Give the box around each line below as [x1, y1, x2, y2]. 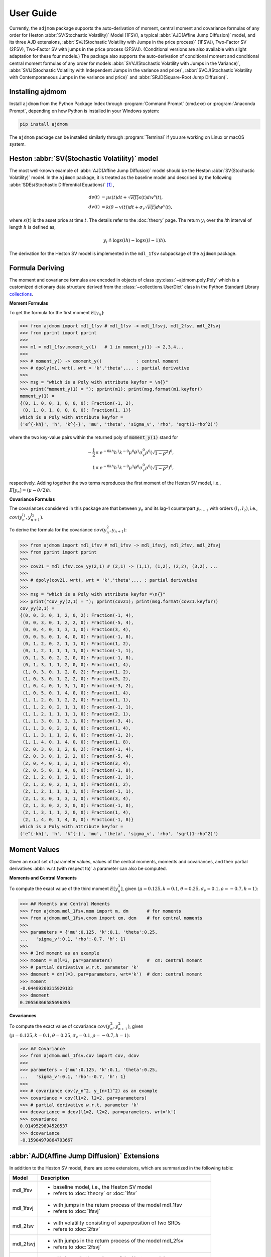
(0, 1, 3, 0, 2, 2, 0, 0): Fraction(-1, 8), [23, 655, 134, 661]
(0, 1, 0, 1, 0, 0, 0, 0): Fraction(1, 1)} [23, 407, 131, 413]
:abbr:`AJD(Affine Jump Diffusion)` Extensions [9, 1152, 160, 1160]
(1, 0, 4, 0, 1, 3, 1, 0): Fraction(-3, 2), [23, 683, 134, 689]
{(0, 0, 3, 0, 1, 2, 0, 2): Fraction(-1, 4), [20, 612, 134, 618]
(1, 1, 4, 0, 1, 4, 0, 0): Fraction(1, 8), [23, 739, 131, 745]
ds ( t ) [88, 194, 100, 200]
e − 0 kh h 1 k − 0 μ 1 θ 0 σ [99, 464, 143, 470]
